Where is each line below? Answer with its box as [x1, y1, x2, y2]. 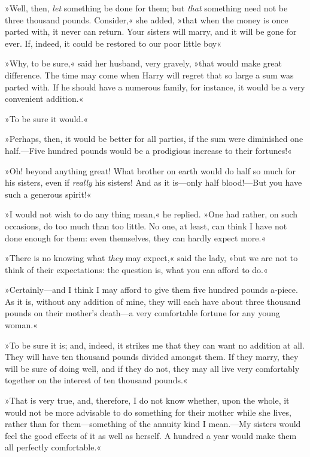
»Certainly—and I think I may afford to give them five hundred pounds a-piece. [5, 283, 298, 296]
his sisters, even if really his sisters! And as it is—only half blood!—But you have [5, 176, 302, 189]
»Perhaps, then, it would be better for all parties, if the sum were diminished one [5, 132, 303, 145]
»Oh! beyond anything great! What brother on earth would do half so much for [5, 164, 296, 177]
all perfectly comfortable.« [5, 441, 102, 453]
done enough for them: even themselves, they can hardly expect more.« [5, 231, 266, 244]
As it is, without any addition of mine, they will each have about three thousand [5, 295, 301, 307]
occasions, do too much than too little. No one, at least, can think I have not [5, 219, 287, 232]
